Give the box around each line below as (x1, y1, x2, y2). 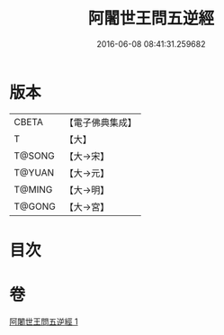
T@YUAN (13, 166, 55, 178)
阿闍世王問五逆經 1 (9, 316, 78, 327)
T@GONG (13, 200, 56, 213)
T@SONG (13, 149, 56, 162)
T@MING (13, 183, 53, 195)
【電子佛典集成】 (64, 116, 137, 129)
